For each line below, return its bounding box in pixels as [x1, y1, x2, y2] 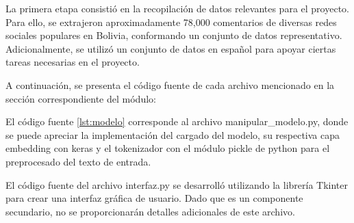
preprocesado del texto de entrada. [5, 154, 151, 168]
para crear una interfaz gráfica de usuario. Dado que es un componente [5, 191, 303, 205]
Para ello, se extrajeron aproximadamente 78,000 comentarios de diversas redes [5, 14, 337, 29]
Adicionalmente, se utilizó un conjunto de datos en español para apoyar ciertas [5, 41, 336, 55]
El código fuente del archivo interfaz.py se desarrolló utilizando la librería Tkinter [5, 177, 348, 192]
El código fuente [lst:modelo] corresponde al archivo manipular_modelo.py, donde [5, 114, 349, 129]
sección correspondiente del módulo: [5, 91, 156, 105]
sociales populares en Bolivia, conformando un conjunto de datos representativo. [5, 28, 342, 42]
